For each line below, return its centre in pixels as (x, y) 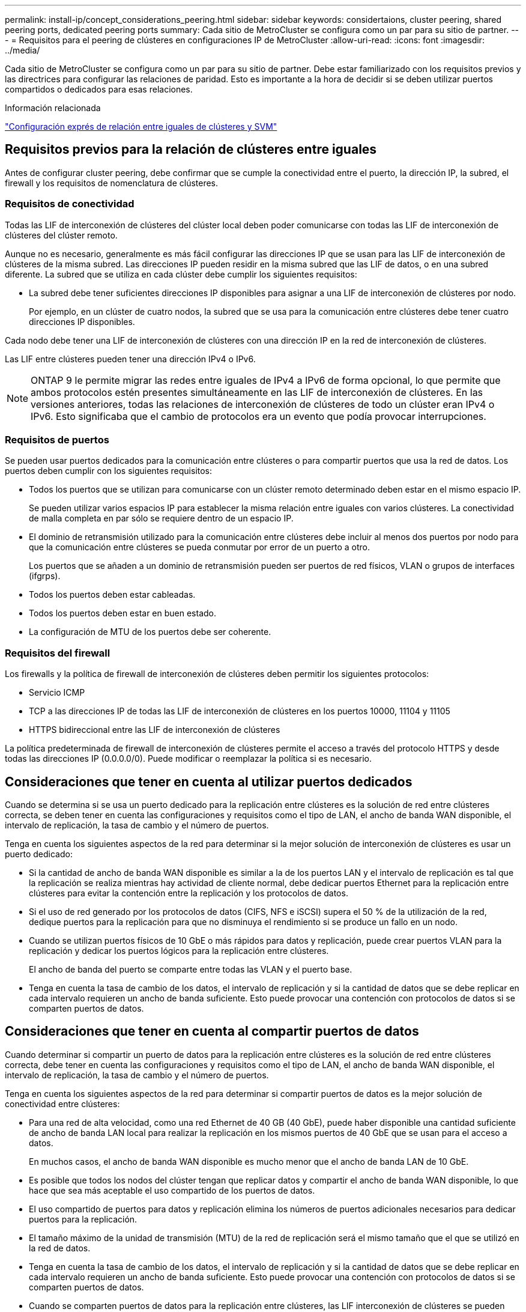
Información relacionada (53, 108)
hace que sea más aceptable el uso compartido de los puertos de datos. (172, 1190)
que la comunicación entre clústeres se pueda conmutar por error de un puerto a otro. (200, 547)
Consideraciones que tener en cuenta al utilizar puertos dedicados (209, 782)
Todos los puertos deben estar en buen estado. (123, 613)
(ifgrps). (45, 576)
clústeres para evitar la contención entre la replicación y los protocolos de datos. (189, 893)
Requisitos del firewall (58, 653)
